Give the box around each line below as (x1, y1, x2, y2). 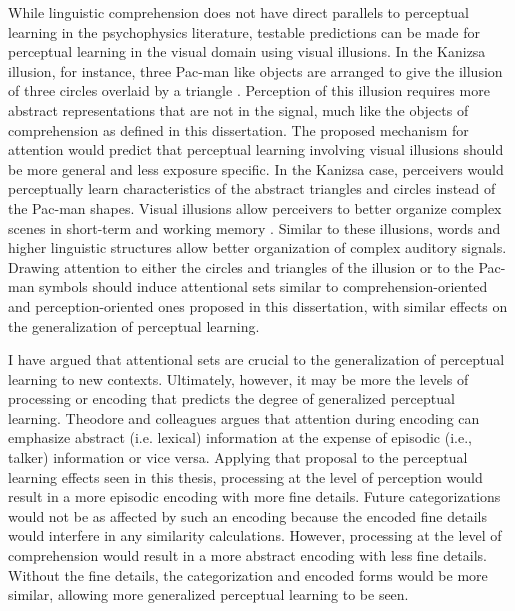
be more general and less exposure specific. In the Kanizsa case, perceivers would (8, 158, 504, 179)
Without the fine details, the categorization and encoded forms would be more (8, 564, 488, 585)
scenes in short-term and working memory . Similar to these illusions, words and (8, 217, 501, 238)
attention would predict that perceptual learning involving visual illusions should (8, 139, 504, 160)
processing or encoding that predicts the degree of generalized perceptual (8, 388, 455, 409)
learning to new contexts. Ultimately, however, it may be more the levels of (8, 368, 469, 389)
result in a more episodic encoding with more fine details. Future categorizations (8, 486, 501, 507)
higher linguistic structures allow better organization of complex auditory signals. (8, 237, 507, 258)
